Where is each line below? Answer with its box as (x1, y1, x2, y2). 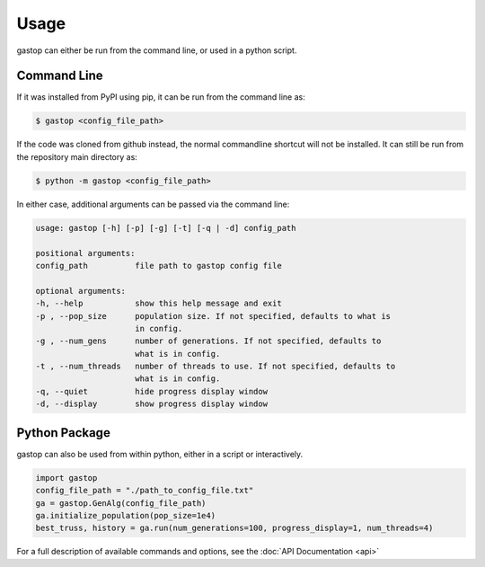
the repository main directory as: (16, 151, 138, 162)
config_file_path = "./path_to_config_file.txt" (35, 485, 254, 496)
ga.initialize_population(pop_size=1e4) (35, 510, 216, 520)
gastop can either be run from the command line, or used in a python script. (16, 45, 297, 56)
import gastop (35, 473, 98, 483)
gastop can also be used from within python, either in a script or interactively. (16, 448, 304, 459)
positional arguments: (35, 248, 136, 258)
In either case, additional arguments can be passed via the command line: (16, 199, 290, 209)
